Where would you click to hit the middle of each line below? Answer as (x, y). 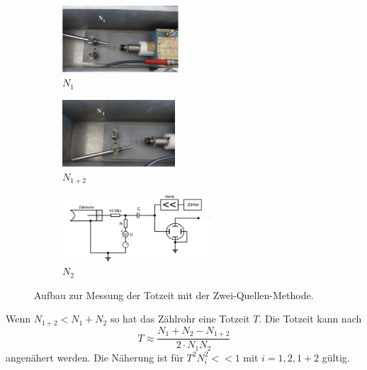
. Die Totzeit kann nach (310, 319)
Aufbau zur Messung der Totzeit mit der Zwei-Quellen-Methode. (174, 295)
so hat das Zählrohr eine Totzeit (180, 319)
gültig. (336, 357)
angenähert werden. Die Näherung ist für (95, 357)
